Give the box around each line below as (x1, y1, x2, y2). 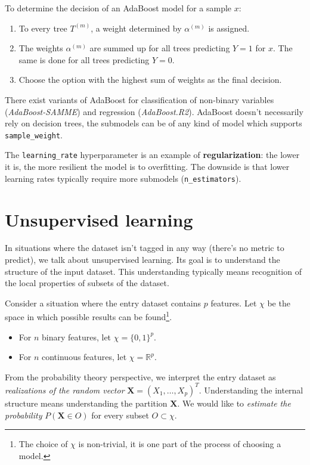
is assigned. (208, 21, 250, 34)
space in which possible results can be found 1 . (5, 309, 172, 323)
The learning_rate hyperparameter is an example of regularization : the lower (5, 148, 300, 161)
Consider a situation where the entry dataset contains (5, 296, 201, 309)
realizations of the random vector (5, 383, 125, 396)
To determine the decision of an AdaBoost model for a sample (5, 2, 232, 14)
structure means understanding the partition (5, 396, 168, 409)
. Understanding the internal (199, 383, 303, 396)
